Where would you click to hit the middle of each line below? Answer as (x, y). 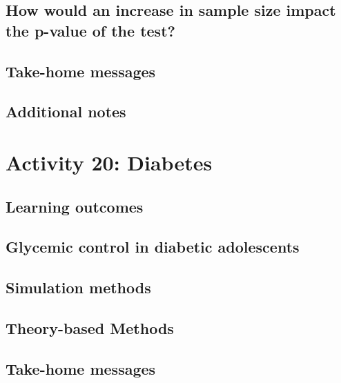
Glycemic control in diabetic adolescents (153, 247)
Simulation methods (78, 287)
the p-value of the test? (90, 30)
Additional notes (66, 111)
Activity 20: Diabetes (109, 162)
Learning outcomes (75, 206)
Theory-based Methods (90, 327)
